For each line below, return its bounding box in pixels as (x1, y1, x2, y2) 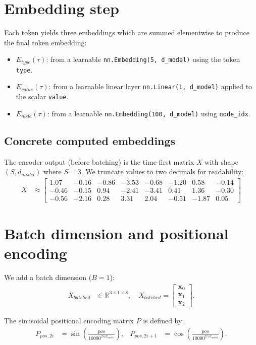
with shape (204, 156, 238, 167)
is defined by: (143, 315, 184, 326)
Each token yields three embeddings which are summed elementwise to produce (4, 27, 249, 38)
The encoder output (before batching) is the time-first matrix (4, 156, 194, 167)
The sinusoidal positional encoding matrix (4, 315, 134, 326)
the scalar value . (16, 91, 69, 102)
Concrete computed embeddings (4, 132, 176, 148)
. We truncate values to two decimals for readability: (81, 166, 244, 177)
